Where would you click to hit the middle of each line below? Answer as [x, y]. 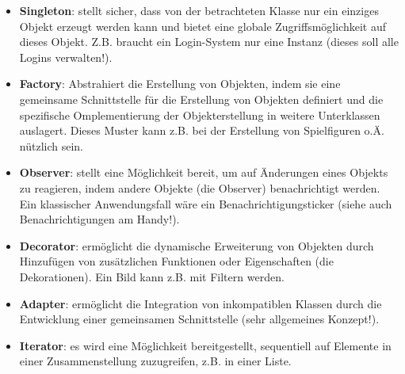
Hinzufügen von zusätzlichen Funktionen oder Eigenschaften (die [176, 261]
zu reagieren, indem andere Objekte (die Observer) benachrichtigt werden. [200, 187]
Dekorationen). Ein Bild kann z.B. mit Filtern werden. [152, 276]
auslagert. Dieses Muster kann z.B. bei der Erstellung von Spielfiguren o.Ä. [202, 130]
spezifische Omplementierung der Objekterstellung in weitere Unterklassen [200, 114]
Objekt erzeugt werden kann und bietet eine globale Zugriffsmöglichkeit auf [203, 26]
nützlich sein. [51, 145]
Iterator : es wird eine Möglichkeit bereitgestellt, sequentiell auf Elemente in [205, 345]
